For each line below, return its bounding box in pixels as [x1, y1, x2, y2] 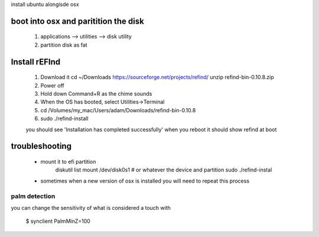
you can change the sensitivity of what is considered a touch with [11, 204, 171, 211]
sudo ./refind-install [40, 115, 89, 122]
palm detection [11, 192, 56, 200]
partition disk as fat [40, 41, 88, 48]
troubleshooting [11, 141, 72, 151]
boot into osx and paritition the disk [11, 16, 144, 26]
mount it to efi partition [40, 158, 96, 165]
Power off [40, 82, 64, 89]
